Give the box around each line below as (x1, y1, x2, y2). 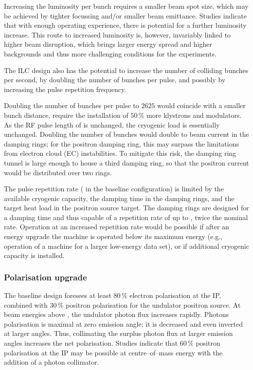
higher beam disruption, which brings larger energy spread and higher (4, 39, 212, 49)
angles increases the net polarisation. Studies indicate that (4, 338, 178, 348)
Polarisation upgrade (4, 271, 87, 283)
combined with (4, 299, 48, 310)
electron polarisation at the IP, (129, 290, 221, 300)
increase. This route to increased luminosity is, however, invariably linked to (4, 29, 231, 39)
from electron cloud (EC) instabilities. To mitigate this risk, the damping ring (4, 148, 236, 158)
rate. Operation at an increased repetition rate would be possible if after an (4, 222, 229, 232)
